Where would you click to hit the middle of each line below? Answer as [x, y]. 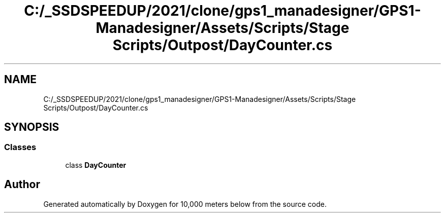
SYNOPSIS [32, 127]
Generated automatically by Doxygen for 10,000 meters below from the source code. [185, 204]
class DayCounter [96, 165]
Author [22, 185]
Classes [20, 147]
